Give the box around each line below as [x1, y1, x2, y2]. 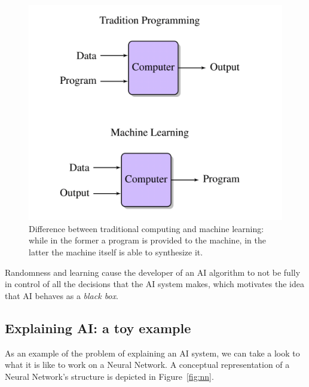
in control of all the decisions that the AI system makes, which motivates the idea [5, 278, 304, 290]
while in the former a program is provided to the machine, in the [29, 234, 266, 246]
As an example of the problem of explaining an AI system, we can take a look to [5, 346, 300, 359]
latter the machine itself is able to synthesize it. [29, 245, 203, 258]
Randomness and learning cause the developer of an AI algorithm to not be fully [5, 266, 301, 278]
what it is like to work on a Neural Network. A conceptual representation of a [5, 358, 290, 371]
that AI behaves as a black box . [5, 289, 118, 301]
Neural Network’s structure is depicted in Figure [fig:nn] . [5, 370, 214, 382]
